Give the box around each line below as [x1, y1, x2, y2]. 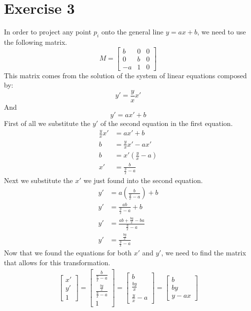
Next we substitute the [4, 175, 73, 185]
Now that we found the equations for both [4, 248, 132, 258]
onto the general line [101, 27, 164, 37]
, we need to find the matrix [161, 248, 246, 258]
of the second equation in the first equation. [100, 118, 233, 128]
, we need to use [197, 27, 246, 37]
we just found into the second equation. [83, 175, 203, 185]
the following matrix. [4, 36, 68, 47]
